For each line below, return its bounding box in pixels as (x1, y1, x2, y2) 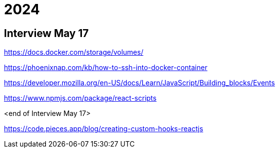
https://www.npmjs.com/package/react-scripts (4, 94, 157, 103)
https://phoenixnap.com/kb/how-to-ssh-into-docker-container (4, 63, 207, 72)
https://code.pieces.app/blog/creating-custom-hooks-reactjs (4, 124, 203, 133)
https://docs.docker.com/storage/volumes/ (4, 48, 144, 57)
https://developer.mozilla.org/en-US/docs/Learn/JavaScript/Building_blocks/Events (4, 78, 275, 87)
